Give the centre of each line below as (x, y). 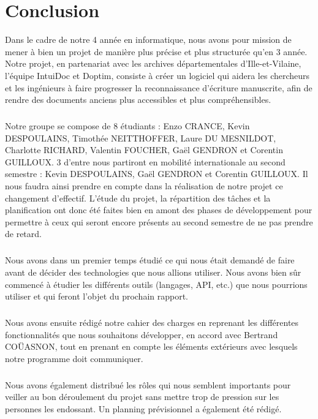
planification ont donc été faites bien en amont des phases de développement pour (159, 210)
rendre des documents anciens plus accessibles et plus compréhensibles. (138, 100)
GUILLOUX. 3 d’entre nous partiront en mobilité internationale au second (145, 161)
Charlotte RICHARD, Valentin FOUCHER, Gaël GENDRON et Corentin (144, 150)
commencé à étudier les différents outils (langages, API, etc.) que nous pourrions (156, 284)
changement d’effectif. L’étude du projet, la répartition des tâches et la (138, 198)
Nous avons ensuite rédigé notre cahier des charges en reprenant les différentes (152, 323)
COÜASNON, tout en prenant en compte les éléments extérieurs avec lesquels (151, 346)
